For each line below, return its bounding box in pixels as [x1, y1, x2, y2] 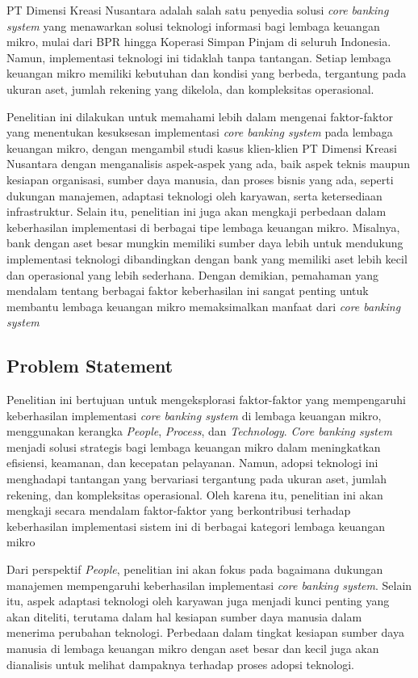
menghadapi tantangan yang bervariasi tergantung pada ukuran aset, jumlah [6, 470, 387, 487]
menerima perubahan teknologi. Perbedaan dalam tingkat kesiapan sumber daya [6, 624, 404, 641]
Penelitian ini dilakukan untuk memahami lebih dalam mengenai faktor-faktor [6, 107, 394, 124]
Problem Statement [6, 353, 173, 378]
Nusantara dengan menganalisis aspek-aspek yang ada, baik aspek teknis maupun [6, 155, 410, 172]
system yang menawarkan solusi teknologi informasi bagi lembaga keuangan [6, 17, 380, 34]
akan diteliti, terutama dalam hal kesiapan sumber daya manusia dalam [6, 608, 362, 625]
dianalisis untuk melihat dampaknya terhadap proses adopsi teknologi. [6, 655, 355, 672]
